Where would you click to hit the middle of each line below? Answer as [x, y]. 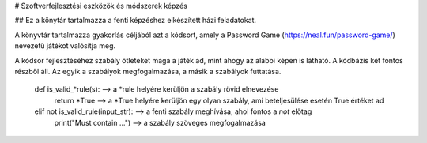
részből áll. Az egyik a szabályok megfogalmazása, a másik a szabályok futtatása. [148, 71]
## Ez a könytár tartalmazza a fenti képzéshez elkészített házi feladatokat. [136, 21]
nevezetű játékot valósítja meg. [65, 46]
